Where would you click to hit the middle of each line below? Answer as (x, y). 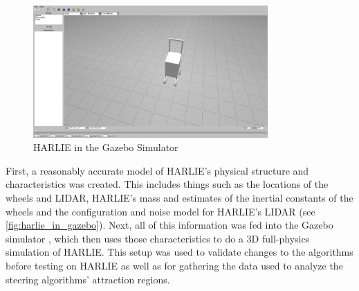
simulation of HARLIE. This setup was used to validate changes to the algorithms (179, 252)
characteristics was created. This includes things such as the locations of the (167, 184)
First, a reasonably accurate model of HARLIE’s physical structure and (157, 170)
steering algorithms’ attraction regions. (88, 279)
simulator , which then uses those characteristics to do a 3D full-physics (158, 238)
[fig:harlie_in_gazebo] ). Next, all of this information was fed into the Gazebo (169, 225)
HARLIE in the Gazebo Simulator (106, 147)
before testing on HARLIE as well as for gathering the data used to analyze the (174, 265)
